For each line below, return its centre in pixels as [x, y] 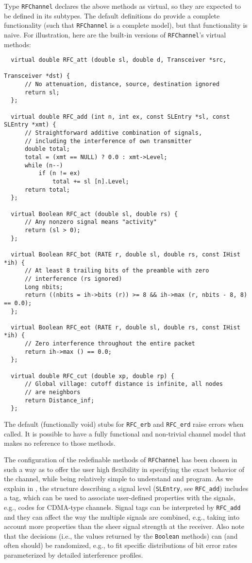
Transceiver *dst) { [37, 76]
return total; [47, 190]
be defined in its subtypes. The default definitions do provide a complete [112, 15]
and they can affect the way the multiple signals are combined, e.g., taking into [122, 517]
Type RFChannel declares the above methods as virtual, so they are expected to [122, 6]
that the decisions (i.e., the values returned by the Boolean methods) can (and [121, 536]
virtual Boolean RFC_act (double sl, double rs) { [94, 214]
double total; [47, 149]
